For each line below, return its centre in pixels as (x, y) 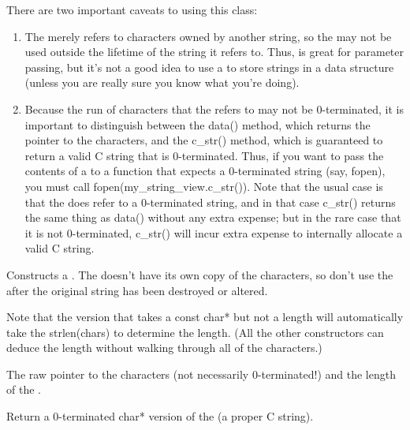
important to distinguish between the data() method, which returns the (198, 124)
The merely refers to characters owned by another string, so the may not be (208, 36)
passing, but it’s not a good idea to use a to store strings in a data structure (209, 67)
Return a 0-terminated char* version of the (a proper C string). (160, 416)
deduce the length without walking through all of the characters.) (164, 348)
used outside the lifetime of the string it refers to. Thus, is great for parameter (214, 52)
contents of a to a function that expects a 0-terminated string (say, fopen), (205, 171)
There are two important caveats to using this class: (132, 9)
